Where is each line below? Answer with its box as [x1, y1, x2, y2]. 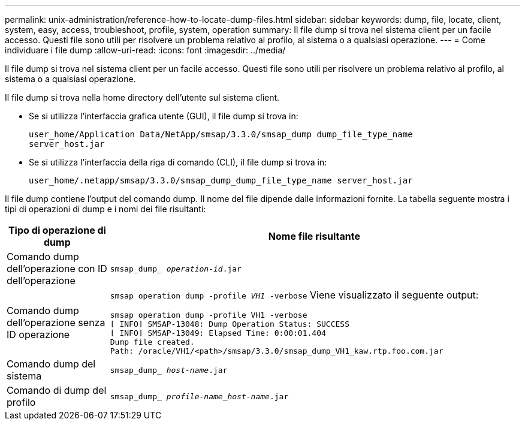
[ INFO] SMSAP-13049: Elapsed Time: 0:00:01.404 [110, 328, 326, 337]
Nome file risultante [268, 230, 361, 242]
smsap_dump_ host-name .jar [110, 365, 228, 375]
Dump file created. [110, 337, 195, 346]
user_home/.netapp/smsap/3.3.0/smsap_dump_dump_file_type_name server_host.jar [29, 176, 413, 185]
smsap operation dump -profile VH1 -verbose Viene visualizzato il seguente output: [110, 289, 479, 301]
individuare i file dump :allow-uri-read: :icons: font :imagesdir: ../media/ [5, 45, 286, 55]
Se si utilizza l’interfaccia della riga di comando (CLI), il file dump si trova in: [29, 157, 327, 167]
